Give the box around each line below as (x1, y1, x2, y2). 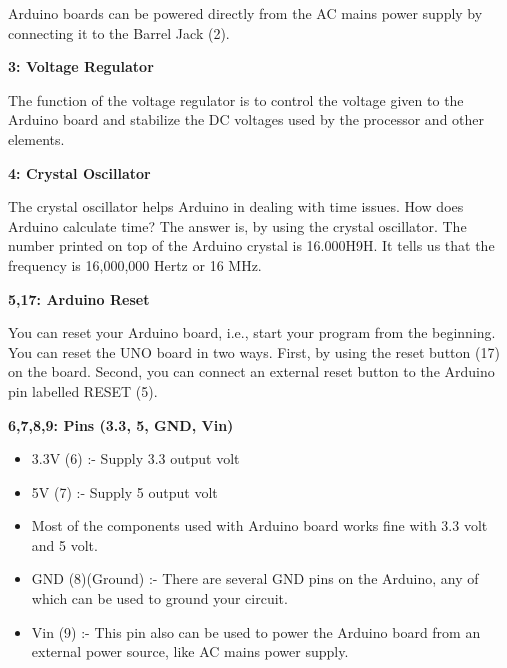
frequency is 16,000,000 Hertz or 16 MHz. (8, 254, 262, 275)
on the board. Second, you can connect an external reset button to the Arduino (8, 361, 495, 382)
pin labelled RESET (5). (8, 380, 158, 401)
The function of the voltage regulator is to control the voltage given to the (8, 89, 464, 110)
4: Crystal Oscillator (8, 162, 151, 183)
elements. (8, 128, 65, 149)
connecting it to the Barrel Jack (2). (8, 22, 230, 43)
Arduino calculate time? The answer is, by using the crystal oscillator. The (8, 215, 467, 236)
